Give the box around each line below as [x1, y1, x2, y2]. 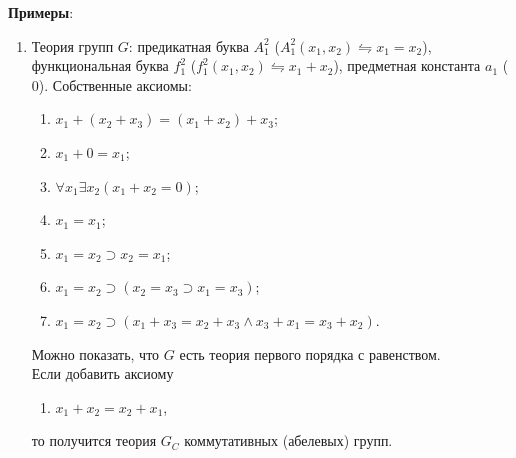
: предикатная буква [128, 35, 249, 56]
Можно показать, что [31, 343, 160, 364]
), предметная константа [333, 55, 481, 76]
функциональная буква [31, 55, 169, 76]
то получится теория [31, 430, 157, 451]
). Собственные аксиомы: [38, 74, 192, 95]
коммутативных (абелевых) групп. [184, 430, 393, 451]
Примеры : [8, 2, 74, 22]
